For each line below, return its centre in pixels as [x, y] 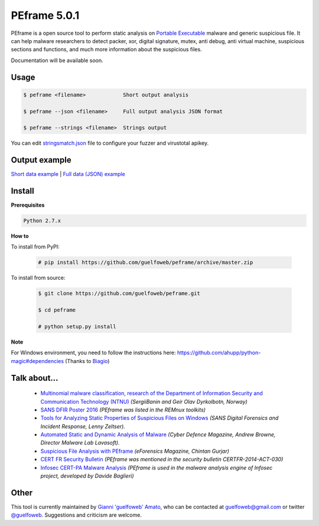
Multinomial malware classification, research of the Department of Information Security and [152, 393]
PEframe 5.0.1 [45, 15]
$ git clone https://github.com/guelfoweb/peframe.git [119, 293]
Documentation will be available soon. [57, 60]
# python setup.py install [77, 326]
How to [20, 236]
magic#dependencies [38, 361]
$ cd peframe [57, 310]
